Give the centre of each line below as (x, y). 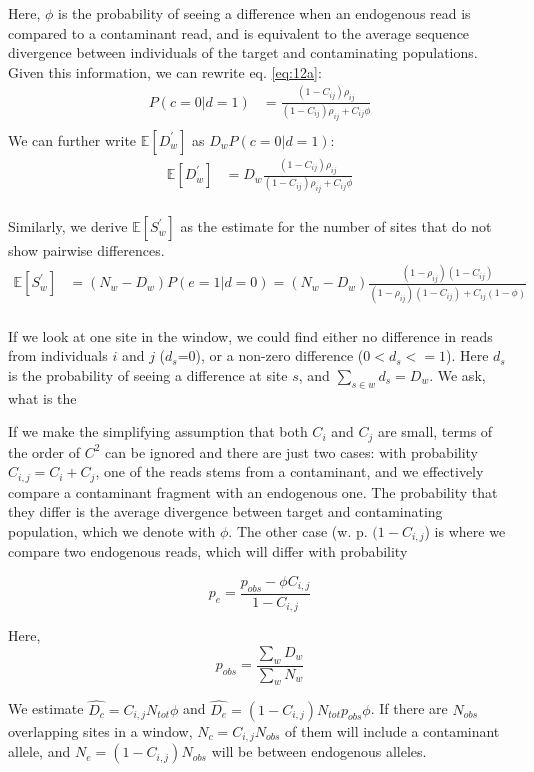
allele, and (39, 751)
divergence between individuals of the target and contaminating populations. (243, 52)
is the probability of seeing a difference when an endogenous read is (264, 13)
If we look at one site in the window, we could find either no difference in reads (250, 335)
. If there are (409, 708)
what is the (42, 397)
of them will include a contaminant (392, 730)
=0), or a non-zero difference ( (270, 355)
